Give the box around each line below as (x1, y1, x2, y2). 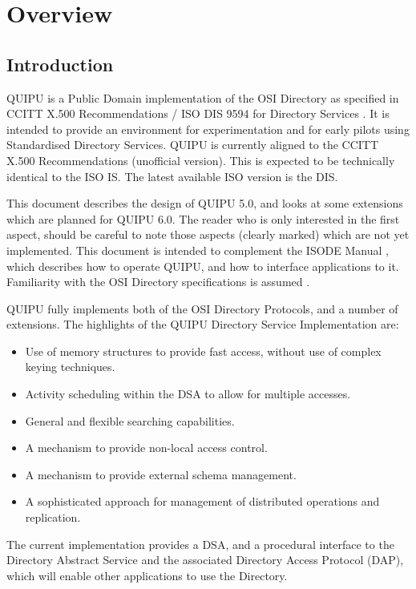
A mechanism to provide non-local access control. (25, 439, 268, 456)
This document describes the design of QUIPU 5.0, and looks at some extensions (6, 195, 403, 212)
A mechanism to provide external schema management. (25, 466, 297, 482)
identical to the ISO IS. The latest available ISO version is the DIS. (6, 167, 338, 184)
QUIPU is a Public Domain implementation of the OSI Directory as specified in (6, 89, 399, 106)
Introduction (6, 51, 114, 76)
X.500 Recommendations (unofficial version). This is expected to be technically (6, 151, 395, 168)
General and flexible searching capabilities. (25, 412, 235, 429)
